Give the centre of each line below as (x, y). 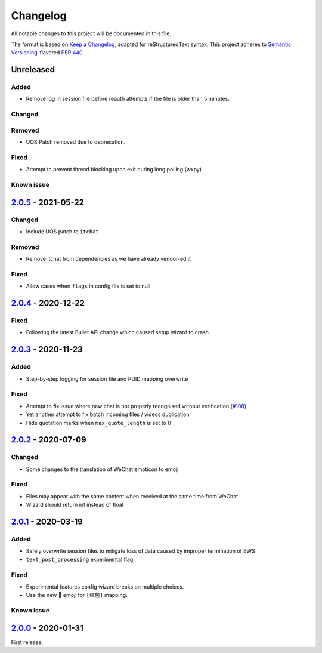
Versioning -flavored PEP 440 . (48, 53)
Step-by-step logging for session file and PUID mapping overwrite (107, 378)
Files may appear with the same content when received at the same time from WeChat (132, 496)
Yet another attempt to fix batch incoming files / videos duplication (108, 414)
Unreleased (33, 70)
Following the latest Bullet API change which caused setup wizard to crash (117, 332)
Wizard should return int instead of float (75, 505)
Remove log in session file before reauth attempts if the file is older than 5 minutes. (128, 99)
